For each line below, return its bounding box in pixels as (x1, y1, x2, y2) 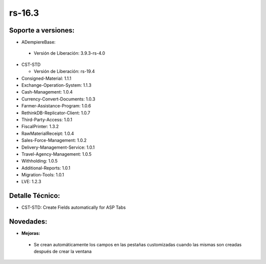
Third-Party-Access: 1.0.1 (21, 116, 72, 123)
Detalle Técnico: (9, 192, 60, 200)
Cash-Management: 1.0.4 (21, 89, 73, 95)
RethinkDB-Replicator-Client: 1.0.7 (21, 110, 91, 116)
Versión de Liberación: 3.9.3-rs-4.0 (33, 50, 105, 56)
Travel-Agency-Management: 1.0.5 (21, 151, 92, 157)
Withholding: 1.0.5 (21, 158, 58, 164)
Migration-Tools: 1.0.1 (21, 172, 64, 178)
